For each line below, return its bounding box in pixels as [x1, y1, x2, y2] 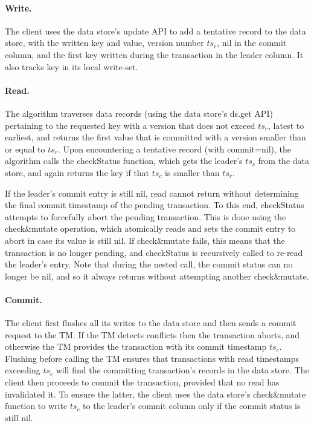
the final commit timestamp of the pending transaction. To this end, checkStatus [5, 198, 304, 211]
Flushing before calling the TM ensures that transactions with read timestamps [5, 352, 300, 364]
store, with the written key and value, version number [5, 36, 204, 49]
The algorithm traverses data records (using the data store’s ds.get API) [5, 106, 273, 119]
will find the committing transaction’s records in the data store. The [56, 364, 309, 376]
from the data [258, 154, 310, 167]
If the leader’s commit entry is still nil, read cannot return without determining [5, 186, 299, 199]
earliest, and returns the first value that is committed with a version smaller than [5, 131, 306, 143]
